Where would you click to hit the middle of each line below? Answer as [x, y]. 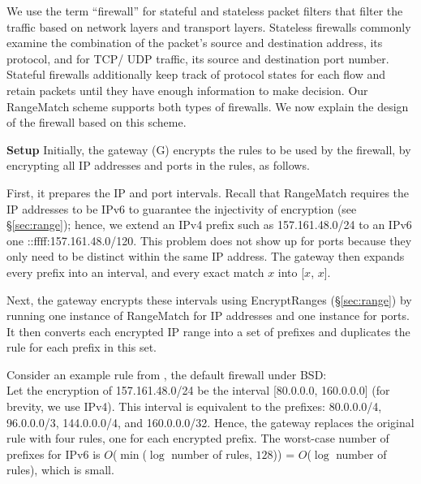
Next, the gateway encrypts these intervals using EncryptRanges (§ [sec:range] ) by [209, 299]
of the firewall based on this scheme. [97, 122]
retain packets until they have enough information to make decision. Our [187, 90]
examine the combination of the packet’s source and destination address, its [195, 43]
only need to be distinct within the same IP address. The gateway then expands [206, 256]
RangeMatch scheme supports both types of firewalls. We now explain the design [208, 106]
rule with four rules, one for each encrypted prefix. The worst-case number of [198, 438]
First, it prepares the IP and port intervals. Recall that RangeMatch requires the [208, 192]
